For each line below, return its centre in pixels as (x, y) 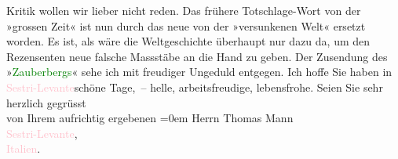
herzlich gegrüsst (46, 102)
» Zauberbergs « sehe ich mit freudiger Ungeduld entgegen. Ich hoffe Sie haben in (199, 72)
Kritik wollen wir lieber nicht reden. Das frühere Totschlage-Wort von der (184, 10)
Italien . (24, 148)
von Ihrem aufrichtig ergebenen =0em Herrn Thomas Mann (150, 118)
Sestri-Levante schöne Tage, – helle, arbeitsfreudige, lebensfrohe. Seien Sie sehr (195, 87)
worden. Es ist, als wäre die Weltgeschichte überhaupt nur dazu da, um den (188, 41)
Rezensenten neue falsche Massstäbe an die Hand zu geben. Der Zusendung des (197, 56)
